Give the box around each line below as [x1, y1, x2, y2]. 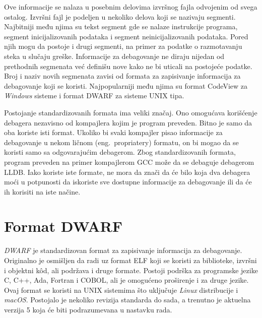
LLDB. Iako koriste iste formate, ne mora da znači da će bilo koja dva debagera [4, 166, 250, 177]
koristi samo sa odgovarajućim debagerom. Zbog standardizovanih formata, [4, 147, 236, 157]
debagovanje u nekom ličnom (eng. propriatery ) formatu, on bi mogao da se [4, 137, 239, 147]
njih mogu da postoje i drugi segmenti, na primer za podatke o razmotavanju [4, 41, 242, 51]
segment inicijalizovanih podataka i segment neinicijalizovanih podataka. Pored [4, 31, 248, 41]
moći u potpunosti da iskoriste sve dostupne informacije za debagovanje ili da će [4, 176, 252, 187]
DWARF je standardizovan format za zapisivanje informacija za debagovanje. [4, 245, 242, 256]
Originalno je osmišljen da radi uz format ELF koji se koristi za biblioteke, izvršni [4, 255, 257, 265]
